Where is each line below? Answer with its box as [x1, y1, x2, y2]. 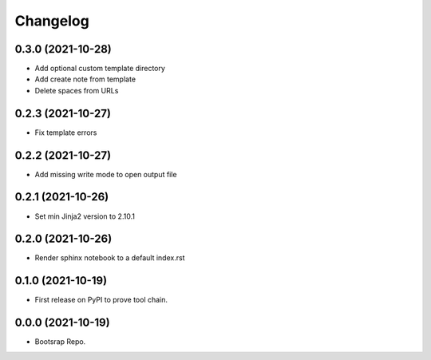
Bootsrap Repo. [34, 337, 86, 346]
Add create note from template [34, 74, 136, 84]
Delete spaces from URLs [34, 85, 119, 95]
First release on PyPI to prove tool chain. [34, 295, 168, 305]
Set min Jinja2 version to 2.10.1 [34, 212, 136, 221]
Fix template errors [34, 128, 97, 137]
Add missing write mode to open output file [34, 169, 177, 179]
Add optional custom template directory [34, 64, 165, 73]
